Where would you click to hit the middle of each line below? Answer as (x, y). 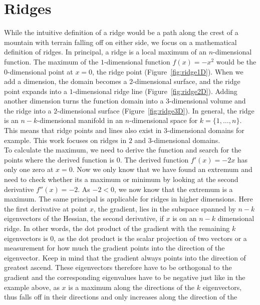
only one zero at (29, 169)
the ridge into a (28, 110)
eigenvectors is (26, 238)
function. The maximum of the (51, 61)
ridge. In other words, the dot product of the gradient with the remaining (117, 228)
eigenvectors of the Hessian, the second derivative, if (84, 218)
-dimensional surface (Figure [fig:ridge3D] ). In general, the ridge (156, 110)
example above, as (32, 287)
